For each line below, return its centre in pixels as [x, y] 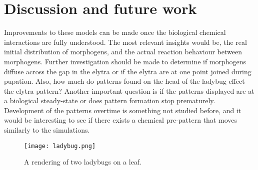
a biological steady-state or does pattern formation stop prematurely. [110, 100]
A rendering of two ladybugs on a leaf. [83, 162]
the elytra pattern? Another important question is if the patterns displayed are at [129, 90]
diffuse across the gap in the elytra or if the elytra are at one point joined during [128, 71]
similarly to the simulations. [47, 130]
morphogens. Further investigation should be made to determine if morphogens [125, 61]
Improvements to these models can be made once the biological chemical [115, 32]
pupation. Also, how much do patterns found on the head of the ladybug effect [124, 81]
